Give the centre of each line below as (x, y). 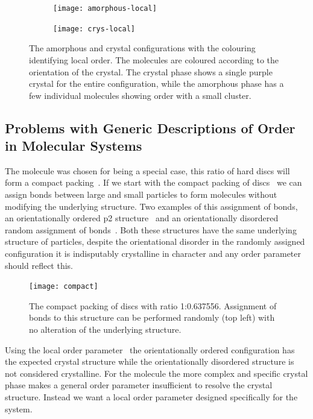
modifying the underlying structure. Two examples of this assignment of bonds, (151, 206)
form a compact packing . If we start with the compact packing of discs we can (153, 182)
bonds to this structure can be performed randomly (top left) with (152, 317)
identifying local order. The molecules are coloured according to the (154, 59)
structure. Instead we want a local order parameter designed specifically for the (151, 397)
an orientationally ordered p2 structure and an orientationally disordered (142, 218)
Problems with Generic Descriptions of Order (150, 128)
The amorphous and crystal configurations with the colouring (142, 48)
